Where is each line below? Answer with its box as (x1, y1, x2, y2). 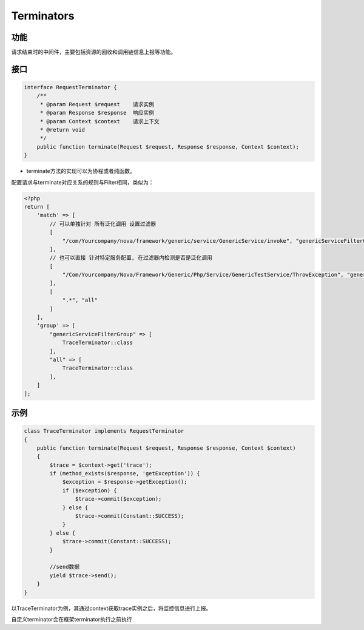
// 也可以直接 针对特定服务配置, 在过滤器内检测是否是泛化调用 (49, 254, 212, 261)
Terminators (11, 9, 75, 22)
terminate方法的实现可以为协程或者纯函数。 (26, 168, 136, 175)
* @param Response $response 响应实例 (39, 109, 155, 117)
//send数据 (49, 563, 80, 571)
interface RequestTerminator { (24, 84, 118, 91)
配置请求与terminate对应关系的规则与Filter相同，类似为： (11, 178, 154, 186)
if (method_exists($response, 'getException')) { (49, 470, 200, 477)
